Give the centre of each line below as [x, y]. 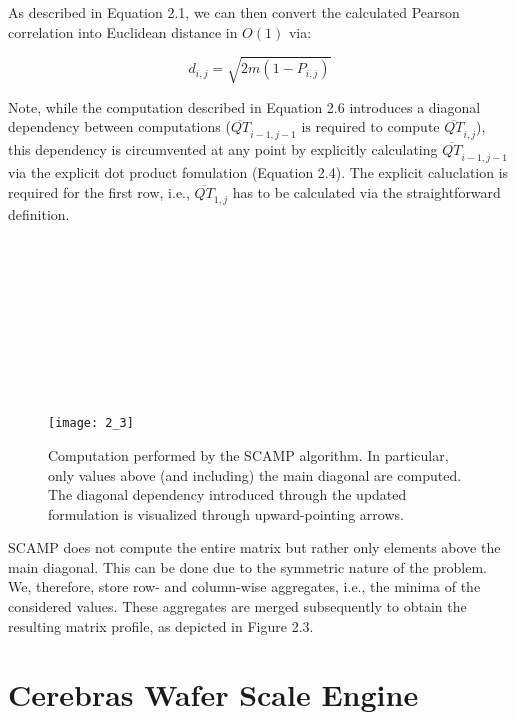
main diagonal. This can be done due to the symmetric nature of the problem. [247, 566]
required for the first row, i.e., [99, 191]
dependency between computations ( [119, 126]
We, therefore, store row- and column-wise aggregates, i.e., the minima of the [244, 586]
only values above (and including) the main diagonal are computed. [255, 474]
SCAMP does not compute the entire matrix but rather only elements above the [254, 547]
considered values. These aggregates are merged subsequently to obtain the [237, 606]
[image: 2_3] [91, 423]
